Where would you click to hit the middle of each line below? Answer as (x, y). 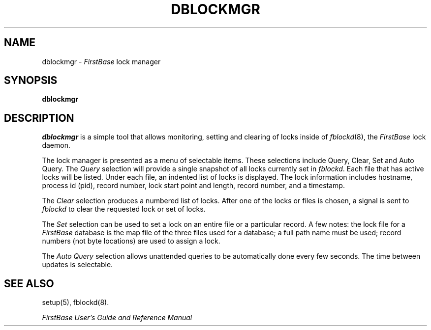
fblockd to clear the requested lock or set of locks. (124, 209)
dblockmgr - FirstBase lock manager (101, 61)
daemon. (56, 145)
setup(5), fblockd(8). (76, 302)
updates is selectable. (77, 265)
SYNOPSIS (31, 81)
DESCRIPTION (39, 118)
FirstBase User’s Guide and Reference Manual (117, 318)
